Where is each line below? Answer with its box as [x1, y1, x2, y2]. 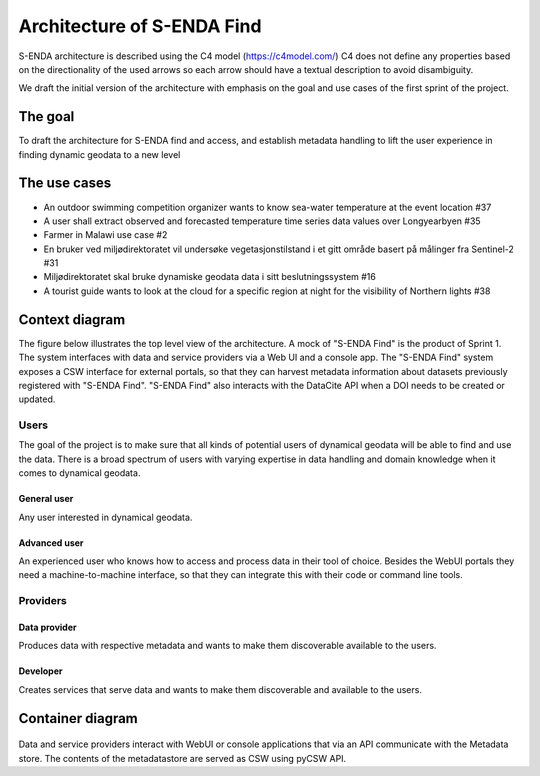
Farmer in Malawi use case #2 [43, 229, 168, 241]
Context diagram [18, 311, 126, 328]
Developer [18, 665, 63, 677]
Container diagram [18, 710, 139, 727]
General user [18, 493, 74, 505]
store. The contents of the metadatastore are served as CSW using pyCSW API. [18, 752, 347, 764]
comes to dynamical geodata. [18, 467, 141, 479]
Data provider [18, 621, 77, 633]
